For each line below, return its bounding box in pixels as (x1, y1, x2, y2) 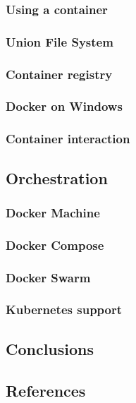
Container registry (6, 65, 113, 83)
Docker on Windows (6, 97, 123, 115)
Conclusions (6, 337, 94, 359)
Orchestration (6, 167, 108, 188)
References (6, 379, 86, 401)
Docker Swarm (6, 268, 91, 286)
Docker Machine (6, 203, 100, 221)
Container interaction (6, 130, 130, 148)
